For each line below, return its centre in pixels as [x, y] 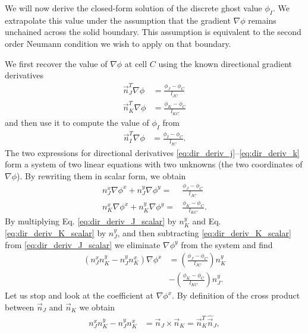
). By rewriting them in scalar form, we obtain [101, 175]
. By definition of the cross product [236, 295]
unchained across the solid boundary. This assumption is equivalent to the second [153, 32]
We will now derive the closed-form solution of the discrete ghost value [133, 8]
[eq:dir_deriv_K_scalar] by [56, 232]
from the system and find [227, 244]
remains [262, 20]
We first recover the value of [56, 63]
